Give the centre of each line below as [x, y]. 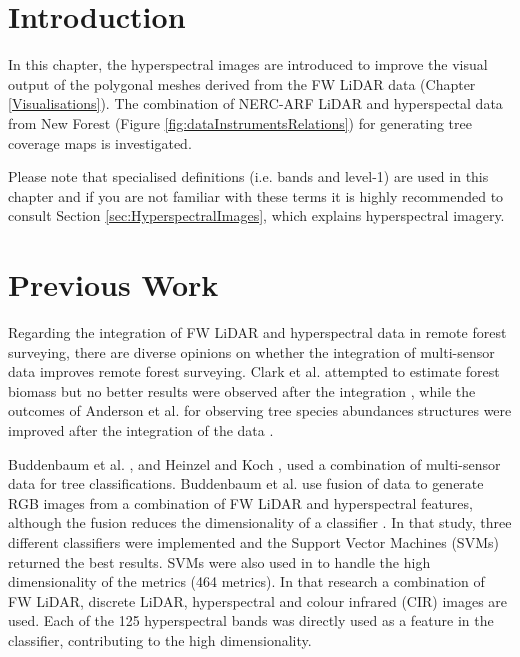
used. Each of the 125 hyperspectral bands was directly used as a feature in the [251, 620]
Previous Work [113, 284]
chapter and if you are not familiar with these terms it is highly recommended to [256, 195]
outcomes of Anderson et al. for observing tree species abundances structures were [260, 410]
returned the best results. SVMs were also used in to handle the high [219, 561]
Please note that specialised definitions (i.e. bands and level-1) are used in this [248, 176]
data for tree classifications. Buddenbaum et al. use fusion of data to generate [246, 483]
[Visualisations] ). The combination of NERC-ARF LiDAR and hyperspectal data [255, 103]
